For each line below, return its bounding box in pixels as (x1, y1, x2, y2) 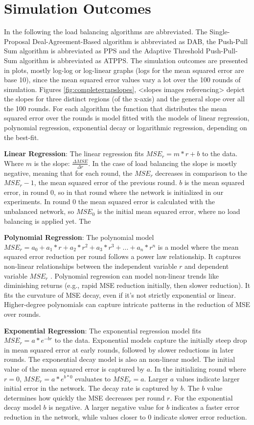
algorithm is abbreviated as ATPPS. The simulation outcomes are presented (19, 55, 248, 65)
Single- (209, 26, 230, 37)
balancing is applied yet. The (4, 215, 91, 226)
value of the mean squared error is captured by (4, 363, 144, 374)
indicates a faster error (171, 402, 240, 412)
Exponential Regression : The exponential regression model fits (4, 325, 201, 335)
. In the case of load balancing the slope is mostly (88, 158, 237, 168)
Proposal (4, 36, 30, 46)
